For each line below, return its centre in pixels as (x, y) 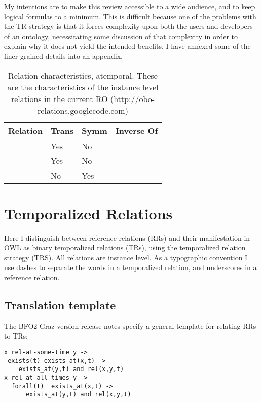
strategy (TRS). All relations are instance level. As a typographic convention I (126, 257)
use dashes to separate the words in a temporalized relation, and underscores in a (130, 267)
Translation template (60, 305)
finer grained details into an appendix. (63, 56)
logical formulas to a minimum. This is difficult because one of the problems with (130, 16)
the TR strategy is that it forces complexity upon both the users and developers (128, 26)
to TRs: (16, 336)
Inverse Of (137, 130)
